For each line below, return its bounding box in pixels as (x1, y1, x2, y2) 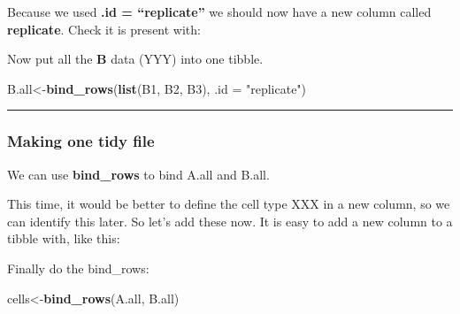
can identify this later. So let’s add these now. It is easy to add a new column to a (7, 211, 453, 230)
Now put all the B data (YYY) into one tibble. (7, 50, 264, 68)
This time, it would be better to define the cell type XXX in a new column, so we (7, 195, 450, 213)
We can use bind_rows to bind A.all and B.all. (7, 165, 270, 183)
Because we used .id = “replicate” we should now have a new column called (7, 3, 432, 20)
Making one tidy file (7, 130, 155, 152)
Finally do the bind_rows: (7, 258, 149, 277)
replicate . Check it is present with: (7, 19, 201, 38)
